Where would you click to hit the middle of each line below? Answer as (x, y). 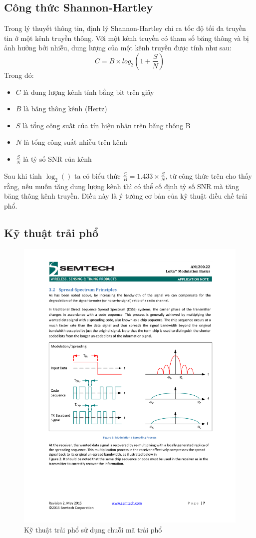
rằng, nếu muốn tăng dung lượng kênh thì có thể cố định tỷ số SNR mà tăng (122, 186)
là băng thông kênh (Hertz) (65, 109)
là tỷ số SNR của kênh (57, 158)
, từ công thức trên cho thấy (209, 175)
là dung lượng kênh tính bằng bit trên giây (89, 92)
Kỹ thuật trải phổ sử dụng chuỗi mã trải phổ (93, 530)
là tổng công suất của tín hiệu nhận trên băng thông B (107, 125)
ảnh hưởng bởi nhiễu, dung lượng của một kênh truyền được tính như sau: (118, 48)
